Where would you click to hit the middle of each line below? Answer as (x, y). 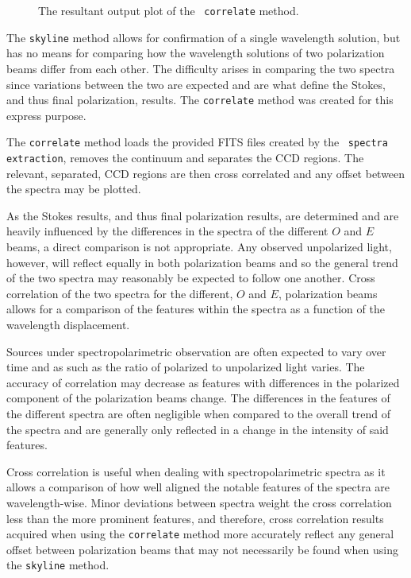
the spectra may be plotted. (74, 189)
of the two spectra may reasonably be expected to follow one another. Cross (191, 278)
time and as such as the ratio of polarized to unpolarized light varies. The (186, 367)
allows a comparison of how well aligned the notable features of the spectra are (198, 487)
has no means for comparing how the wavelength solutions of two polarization (196, 53)
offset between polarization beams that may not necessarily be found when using (202, 549)
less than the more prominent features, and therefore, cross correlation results (195, 518)
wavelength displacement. (68, 324)
